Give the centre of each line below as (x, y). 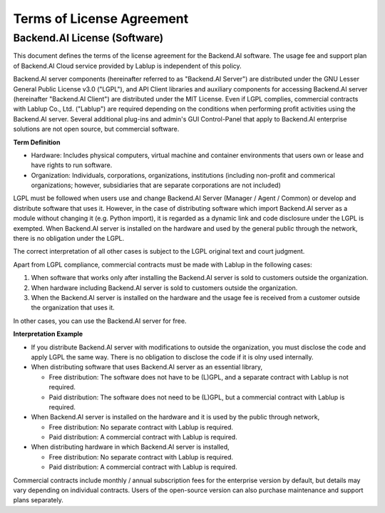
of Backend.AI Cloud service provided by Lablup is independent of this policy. (127, 66)
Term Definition (37, 142)
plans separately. (38, 500)
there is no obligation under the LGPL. (69, 239)
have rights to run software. (72, 165)
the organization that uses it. (73, 308)
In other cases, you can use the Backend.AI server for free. (100, 321)
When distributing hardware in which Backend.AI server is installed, (130, 447)
